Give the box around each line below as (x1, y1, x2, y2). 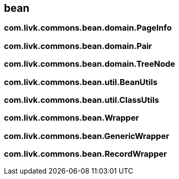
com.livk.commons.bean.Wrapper (4, 113, 139, 123)
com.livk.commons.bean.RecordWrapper (4, 149, 167, 159)
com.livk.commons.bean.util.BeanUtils (4, 77, 158, 87)
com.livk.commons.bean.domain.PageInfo (4, 23, 172, 33)
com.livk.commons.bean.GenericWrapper (4, 131, 170, 141)
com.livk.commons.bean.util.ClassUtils (4, 94, 159, 105)
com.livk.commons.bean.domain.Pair (4, 41, 152, 51)
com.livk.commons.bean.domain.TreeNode (4, 59, 176, 69)
